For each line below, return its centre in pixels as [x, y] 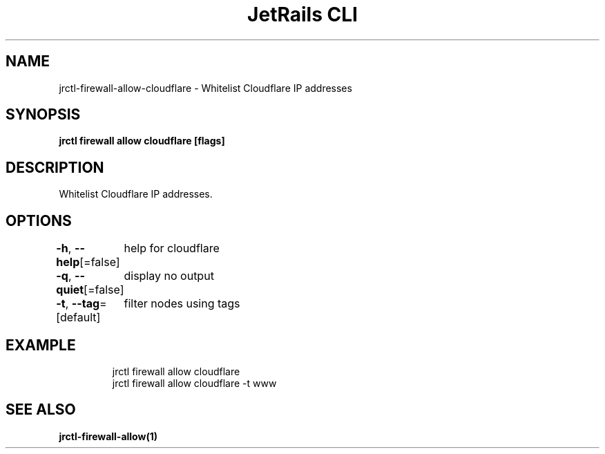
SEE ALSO [41, 410]
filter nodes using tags [182, 304]
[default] [78, 318]
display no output [169, 276]
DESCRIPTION [55, 167]
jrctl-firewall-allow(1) [108, 436]
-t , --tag [78, 304]
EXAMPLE [41, 345]
